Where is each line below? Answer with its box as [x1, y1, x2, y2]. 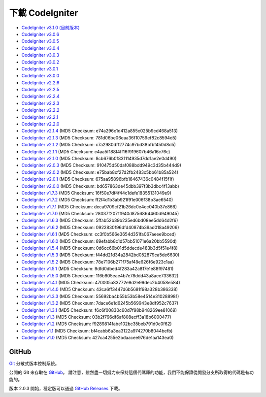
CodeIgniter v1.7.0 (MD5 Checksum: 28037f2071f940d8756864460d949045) [21, 211, 179, 217]
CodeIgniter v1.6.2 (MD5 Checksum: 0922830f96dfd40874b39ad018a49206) [21, 224, 179, 230]
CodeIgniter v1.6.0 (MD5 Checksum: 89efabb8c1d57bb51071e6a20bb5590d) [21, 238, 177, 244]
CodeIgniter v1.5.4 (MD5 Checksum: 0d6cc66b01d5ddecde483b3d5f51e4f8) [21, 245, 178, 251]
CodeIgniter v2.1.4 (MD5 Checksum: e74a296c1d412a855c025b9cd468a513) [21, 128, 178, 134]
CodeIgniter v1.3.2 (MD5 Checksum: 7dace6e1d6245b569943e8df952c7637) [21, 300, 179, 306]
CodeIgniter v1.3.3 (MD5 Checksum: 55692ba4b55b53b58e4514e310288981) [21, 293, 179, 299]
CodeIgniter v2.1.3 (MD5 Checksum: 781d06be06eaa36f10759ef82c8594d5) [21, 134, 177, 140]
